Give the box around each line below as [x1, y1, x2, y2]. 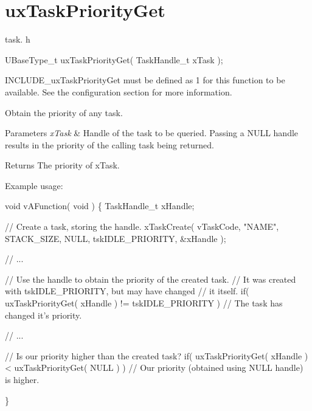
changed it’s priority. [5, 308, 82, 321]
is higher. [5, 373, 40, 385]
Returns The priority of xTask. [5, 159, 120, 171]
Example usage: [5, 179, 63, 192]
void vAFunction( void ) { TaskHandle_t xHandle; [5, 199, 195, 212]
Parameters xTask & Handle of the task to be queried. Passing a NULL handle [5, 126, 299, 139]
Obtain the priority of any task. [5, 106, 123, 119]
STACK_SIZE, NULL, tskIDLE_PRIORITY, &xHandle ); [5, 232, 226, 244]
